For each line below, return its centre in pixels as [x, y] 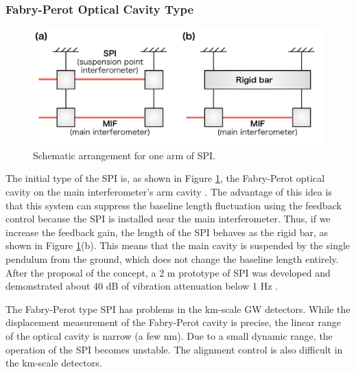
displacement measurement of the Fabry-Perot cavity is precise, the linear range [173, 322]
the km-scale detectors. [54, 363]
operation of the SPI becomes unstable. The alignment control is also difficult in [174, 349]
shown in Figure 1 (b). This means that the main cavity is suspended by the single [178, 245]
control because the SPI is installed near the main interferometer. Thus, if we [168, 219]
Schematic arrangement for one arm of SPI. [124, 155]
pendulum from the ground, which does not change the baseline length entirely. [172, 258]
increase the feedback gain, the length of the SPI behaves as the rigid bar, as [167, 232]
